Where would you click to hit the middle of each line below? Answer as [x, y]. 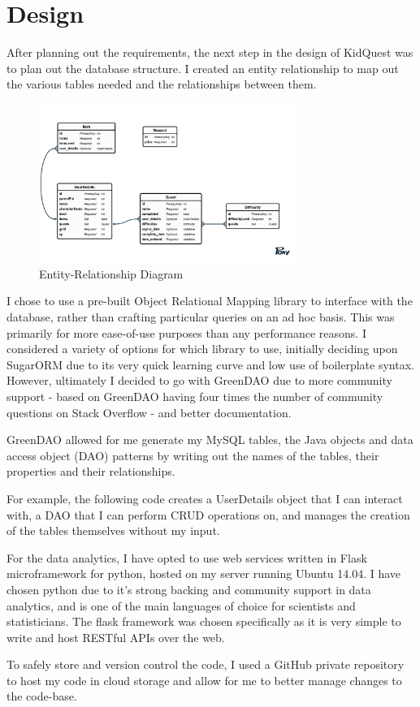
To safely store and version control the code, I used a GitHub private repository [206, 664]
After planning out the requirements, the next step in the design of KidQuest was [210, 52]
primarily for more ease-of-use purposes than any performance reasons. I [186, 332]
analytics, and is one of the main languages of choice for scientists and [181, 605]
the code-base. [42, 696]
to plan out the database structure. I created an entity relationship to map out [203, 68]
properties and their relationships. [91, 471]
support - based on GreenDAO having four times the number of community [195, 396]
